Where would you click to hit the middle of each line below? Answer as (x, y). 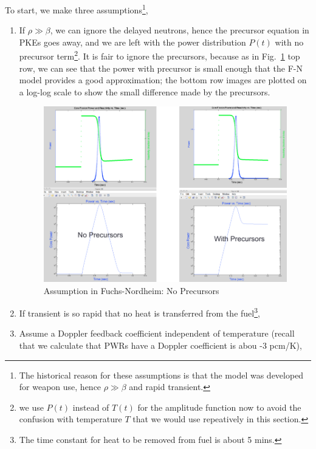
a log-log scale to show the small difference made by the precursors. (145, 91)
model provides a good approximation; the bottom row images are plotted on (163, 80)
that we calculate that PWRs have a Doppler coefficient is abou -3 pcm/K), (160, 345)
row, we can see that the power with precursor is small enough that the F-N (161, 68)
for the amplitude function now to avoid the (219, 407)
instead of (91, 407)
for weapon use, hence (60, 387)
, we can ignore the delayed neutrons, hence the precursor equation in (180, 30)
